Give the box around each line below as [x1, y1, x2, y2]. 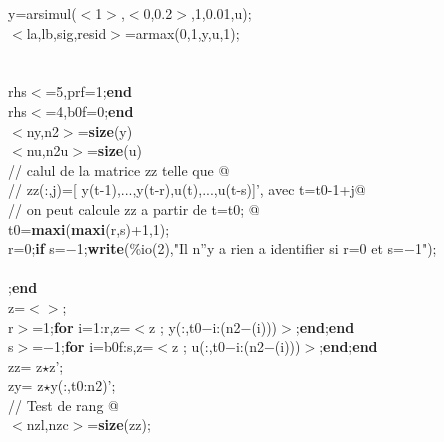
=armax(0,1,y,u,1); [124, 22, 240, 43]
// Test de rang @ [8, 394, 119, 415]
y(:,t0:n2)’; [50, 375, 116, 396]
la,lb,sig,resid [26, 22, 107, 43]
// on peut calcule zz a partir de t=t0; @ [8, 198, 260, 219]
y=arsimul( [8, 3, 77, 23]
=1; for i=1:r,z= [32, 316, 131, 337]
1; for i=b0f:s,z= [54, 336, 154, 357]
